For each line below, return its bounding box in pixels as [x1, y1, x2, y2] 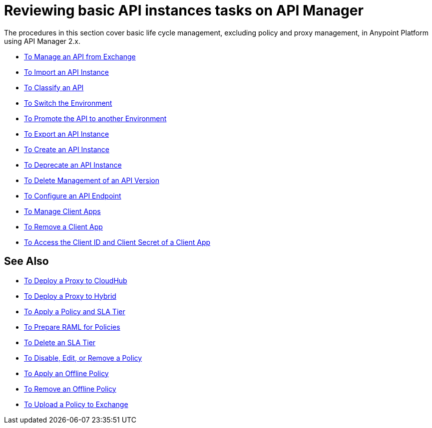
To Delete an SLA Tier [24, 338, 96, 347]
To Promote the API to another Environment [24, 114, 167, 123]
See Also [4, 255, 49, 268]
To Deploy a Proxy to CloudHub [24, 276, 127, 285]
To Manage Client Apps [24, 207, 101, 215]
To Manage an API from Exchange [24, 52, 136, 61]
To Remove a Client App [24, 222, 103, 231]
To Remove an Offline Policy [24, 384, 116, 393]
